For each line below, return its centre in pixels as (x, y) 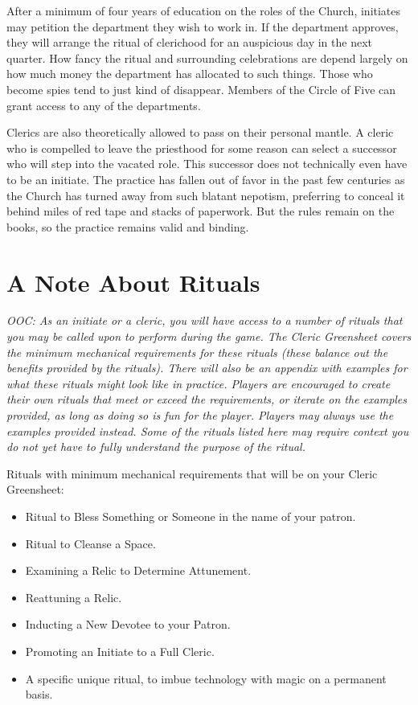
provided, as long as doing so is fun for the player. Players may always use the (200, 415)
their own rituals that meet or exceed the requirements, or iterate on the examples (207, 399)
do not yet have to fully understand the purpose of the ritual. (156, 447)
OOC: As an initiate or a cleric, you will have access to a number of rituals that (205, 320)
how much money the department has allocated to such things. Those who (190, 74)
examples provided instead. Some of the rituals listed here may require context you (208, 430)
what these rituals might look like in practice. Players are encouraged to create (199, 383)
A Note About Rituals (133, 282)
